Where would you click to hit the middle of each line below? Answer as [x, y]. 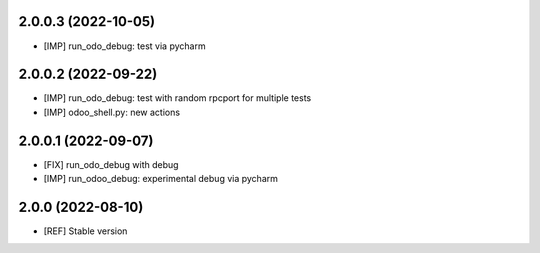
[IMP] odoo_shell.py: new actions [111, 112]
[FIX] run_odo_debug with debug [111, 164]
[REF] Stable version [85, 231]
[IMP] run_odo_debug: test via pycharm [124, 46]
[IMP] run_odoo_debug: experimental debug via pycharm [161, 179]
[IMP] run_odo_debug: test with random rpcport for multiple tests [177, 98]
